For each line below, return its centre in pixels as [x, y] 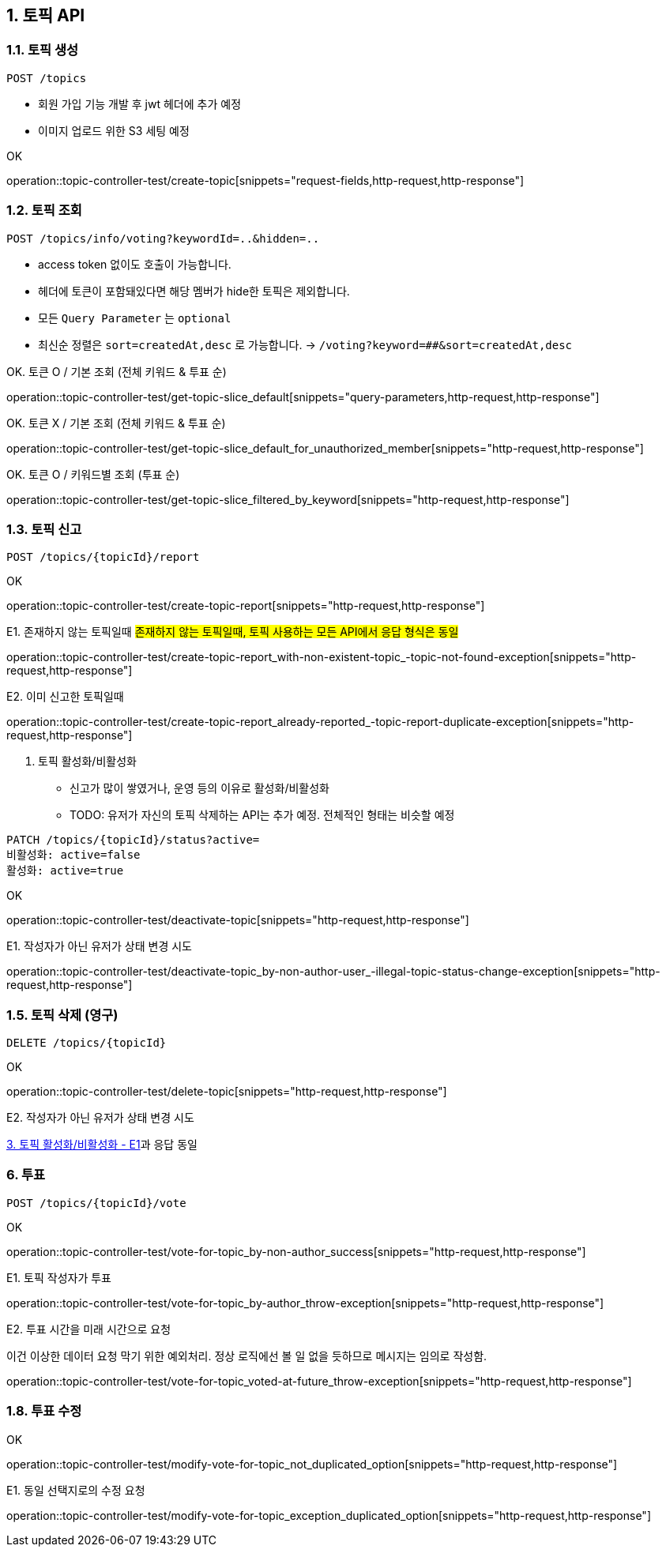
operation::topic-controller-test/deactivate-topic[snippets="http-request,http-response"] [238, 920]
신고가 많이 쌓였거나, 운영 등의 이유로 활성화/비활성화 [199, 788]
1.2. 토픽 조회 [44, 211]
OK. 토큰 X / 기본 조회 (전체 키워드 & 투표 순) [116, 423]
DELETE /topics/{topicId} [87, 1043]
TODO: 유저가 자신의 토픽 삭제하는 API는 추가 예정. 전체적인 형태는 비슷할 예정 [262, 815]
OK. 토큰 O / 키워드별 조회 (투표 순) [93, 474]
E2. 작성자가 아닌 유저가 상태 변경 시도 [100, 1118]
